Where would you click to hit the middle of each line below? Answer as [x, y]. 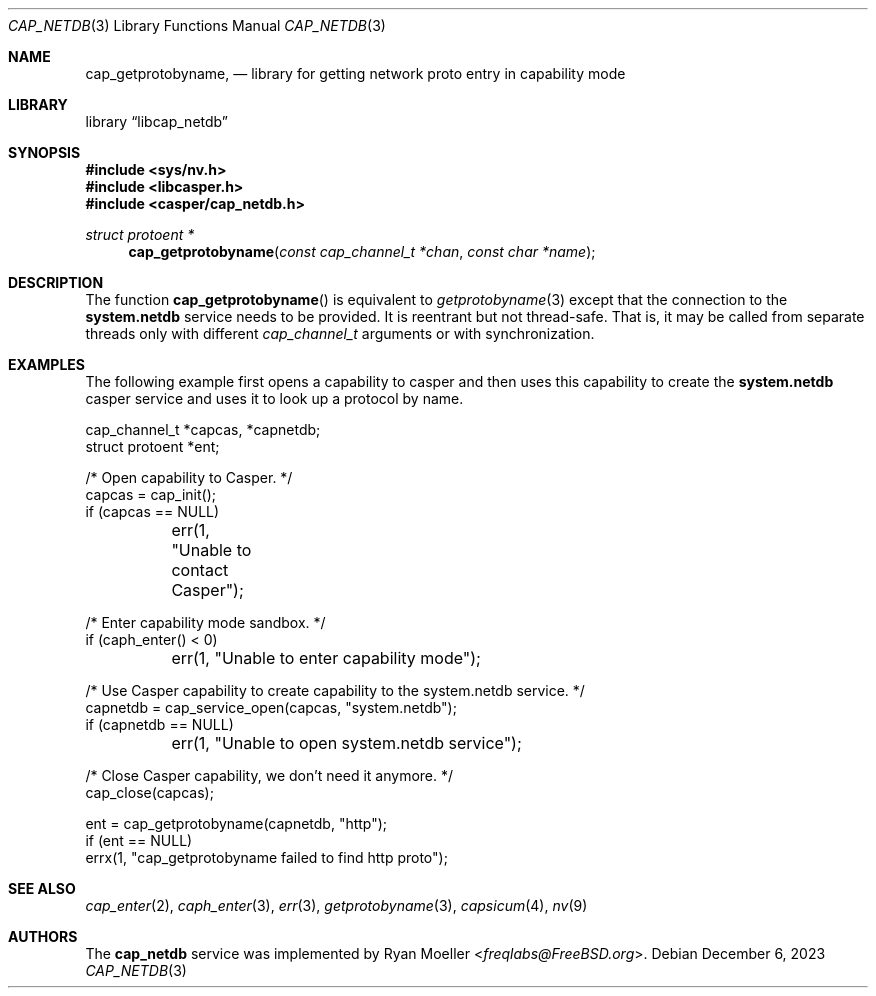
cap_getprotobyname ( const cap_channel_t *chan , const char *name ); [362, 251]
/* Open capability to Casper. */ [189, 477]
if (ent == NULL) [139, 840]
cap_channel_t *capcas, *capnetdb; [203, 429]
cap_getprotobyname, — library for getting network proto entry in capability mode [355, 73]
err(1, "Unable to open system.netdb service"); [346, 743]
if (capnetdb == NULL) [159, 724]
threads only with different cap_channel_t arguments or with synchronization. [340, 333]
